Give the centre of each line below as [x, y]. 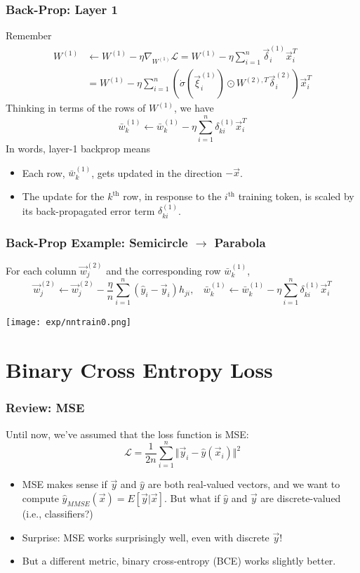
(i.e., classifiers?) [58, 514]
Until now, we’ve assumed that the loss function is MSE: [127, 434]
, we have [194, 108]
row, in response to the [172, 196]
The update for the [63, 196]
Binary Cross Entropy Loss [139, 370]
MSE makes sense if [65, 484]
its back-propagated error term [88, 210]
